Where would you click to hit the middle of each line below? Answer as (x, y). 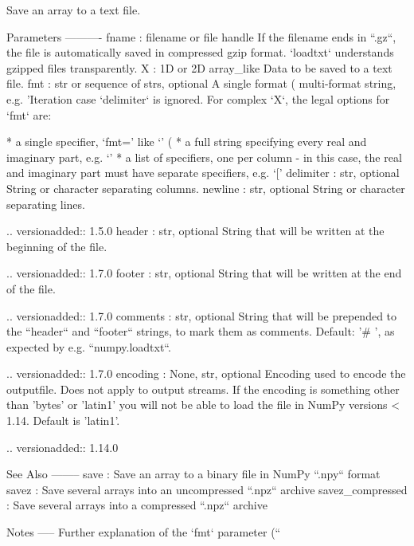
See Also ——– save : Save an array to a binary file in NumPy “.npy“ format (193, 474)
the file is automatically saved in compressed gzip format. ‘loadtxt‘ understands (200, 52)
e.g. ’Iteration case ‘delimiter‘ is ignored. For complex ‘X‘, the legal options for (198, 98)
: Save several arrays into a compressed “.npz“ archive (137, 505)
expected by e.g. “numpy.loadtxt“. (89, 346)
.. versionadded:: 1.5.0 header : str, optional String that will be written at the (195, 231)
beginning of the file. (57, 246)
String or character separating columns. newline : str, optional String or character (206, 188)
